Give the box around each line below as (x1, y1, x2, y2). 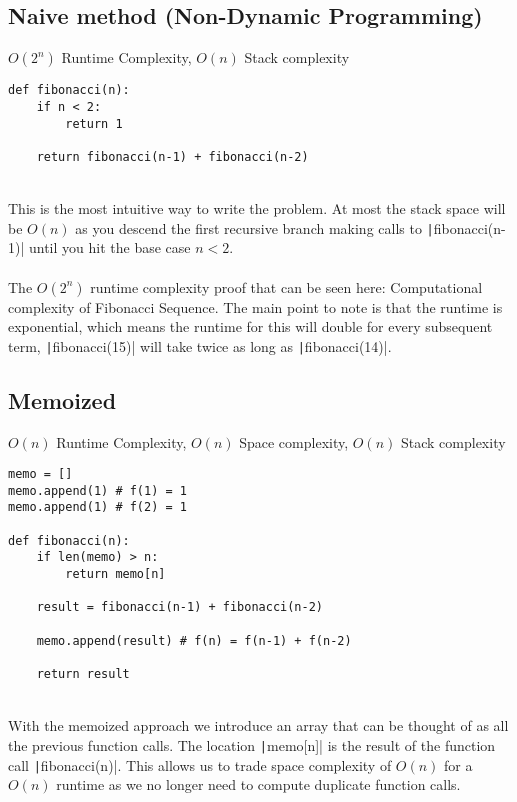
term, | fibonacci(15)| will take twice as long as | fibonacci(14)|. (8, 335, 392, 356)
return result (36, 667, 130, 682)
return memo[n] (65, 567, 166, 582)
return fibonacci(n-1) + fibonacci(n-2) (36, 149, 309, 164)
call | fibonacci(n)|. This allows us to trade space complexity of (8, 754, 392, 775)
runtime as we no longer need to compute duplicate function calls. (56, 774, 461, 795)
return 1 (65, 116, 123, 131)
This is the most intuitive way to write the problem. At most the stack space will (8, 198, 506, 219)
